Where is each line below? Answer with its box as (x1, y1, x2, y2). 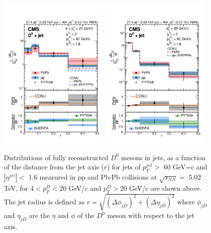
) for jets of (107, 162, 141, 172)
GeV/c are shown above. (129, 183, 202, 193)
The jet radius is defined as (4, 196, 85, 206)
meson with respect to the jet (107, 210, 195, 220)
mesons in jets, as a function (121, 152, 206, 162)
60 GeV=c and (163, 162, 208, 172)
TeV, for (4, 183, 28, 193)
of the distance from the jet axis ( (4, 162, 104, 172)
